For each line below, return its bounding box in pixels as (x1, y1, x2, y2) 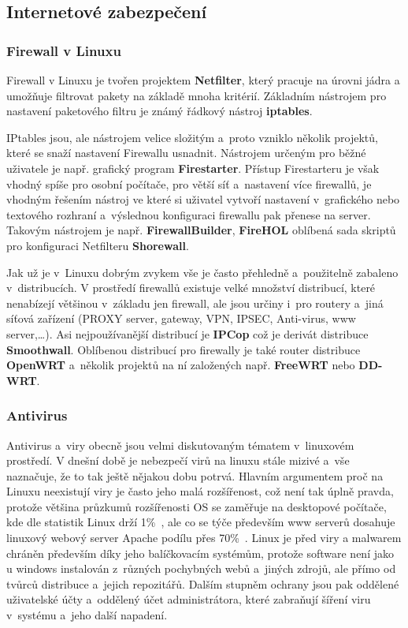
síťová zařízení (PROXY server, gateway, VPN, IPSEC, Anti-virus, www (6, 310, 356, 327)
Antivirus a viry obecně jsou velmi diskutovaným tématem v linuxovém (6, 436, 354, 453)
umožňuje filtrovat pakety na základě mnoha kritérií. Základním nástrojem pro (6, 87, 387, 103)
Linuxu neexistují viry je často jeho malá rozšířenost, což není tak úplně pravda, (6, 483, 394, 499)
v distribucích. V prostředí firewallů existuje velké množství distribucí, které (6, 279, 376, 296)
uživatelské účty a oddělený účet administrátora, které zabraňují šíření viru (6, 591, 371, 607)
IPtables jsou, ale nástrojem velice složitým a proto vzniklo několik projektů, (6, 129, 378, 145)
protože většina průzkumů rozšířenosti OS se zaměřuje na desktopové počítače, (6, 498, 387, 514)
